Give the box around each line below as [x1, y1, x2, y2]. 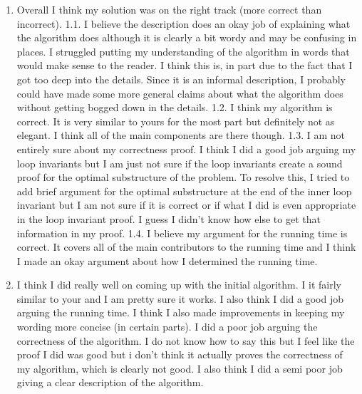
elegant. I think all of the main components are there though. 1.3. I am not [16, 128, 346, 142]
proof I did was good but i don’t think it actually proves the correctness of [16, 347, 343, 362]
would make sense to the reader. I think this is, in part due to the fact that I [16, 58, 353, 73]
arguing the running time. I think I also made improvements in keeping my [16, 305, 345, 320]
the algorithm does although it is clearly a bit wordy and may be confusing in [16, 30, 357, 45]
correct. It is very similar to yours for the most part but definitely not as [16, 113, 335, 128]
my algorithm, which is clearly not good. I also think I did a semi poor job [16, 361, 343, 375]
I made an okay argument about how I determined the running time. [16, 253, 318, 268]
